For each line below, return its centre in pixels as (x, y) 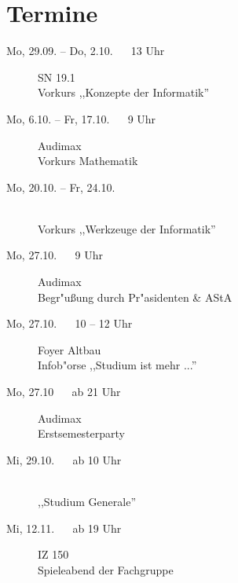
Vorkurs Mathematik (88, 161)
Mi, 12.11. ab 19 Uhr (64, 528)
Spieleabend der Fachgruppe (106, 569)
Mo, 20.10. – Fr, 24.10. (61, 187)
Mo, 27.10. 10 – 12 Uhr (70, 323)
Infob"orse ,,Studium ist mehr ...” (117, 365)
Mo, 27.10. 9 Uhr (55, 255)
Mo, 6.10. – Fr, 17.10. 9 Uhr (81, 118)
